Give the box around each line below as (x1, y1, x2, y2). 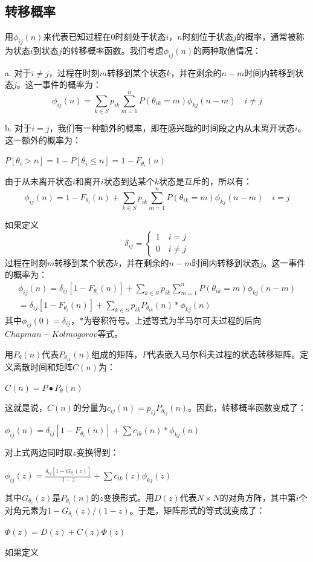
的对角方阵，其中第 (219, 491, 296, 503)
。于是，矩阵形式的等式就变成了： (129, 503, 265, 516)
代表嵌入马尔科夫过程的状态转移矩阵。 (147, 347, 300, 360)
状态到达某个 (103, 175, 155, 188)
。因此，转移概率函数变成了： (188, 401, 307, 414)
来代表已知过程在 (43, 30, 111, 43)
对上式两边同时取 (5, 446, 73, 459)
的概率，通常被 (236, 30, 296, 43)
